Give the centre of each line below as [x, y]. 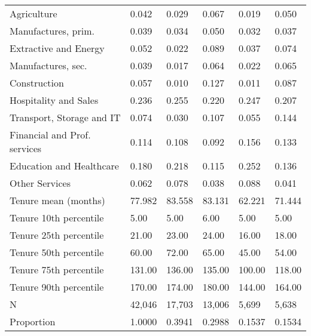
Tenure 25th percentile [57, 235]
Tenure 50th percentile [57, 252]
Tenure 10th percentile [57, 218]
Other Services [40, 183]
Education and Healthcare [64, 166]
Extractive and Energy [57, 48]
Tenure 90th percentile [57, 287]
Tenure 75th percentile [57, 269]
